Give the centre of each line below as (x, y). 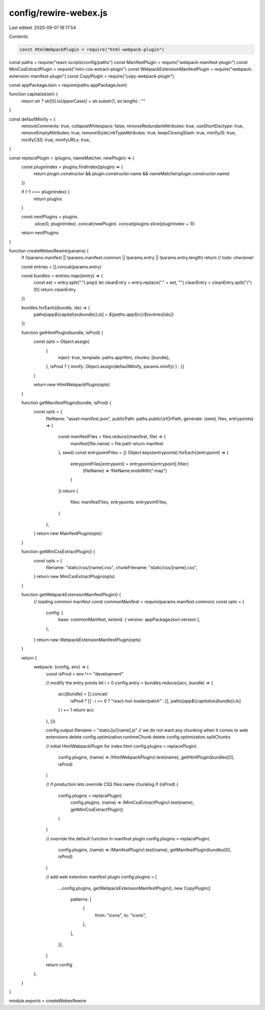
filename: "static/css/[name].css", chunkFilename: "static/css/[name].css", (122, 567)
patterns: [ (81, 899)
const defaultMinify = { (32, 119)
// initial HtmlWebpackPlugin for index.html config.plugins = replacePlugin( (121, 746)
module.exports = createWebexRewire (48, 1001)
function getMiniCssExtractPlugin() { (58, 551)
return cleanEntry (58, 289)
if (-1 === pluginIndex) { (46, 192)
